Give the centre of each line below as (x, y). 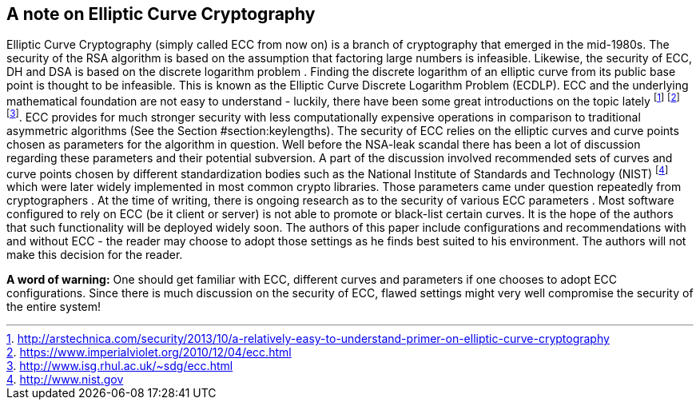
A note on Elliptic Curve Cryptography (161, 14)
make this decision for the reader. (95, 255)
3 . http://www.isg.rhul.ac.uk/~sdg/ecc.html (120, 366)
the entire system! (54, 307)
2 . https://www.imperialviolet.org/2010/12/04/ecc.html (149, 352)
